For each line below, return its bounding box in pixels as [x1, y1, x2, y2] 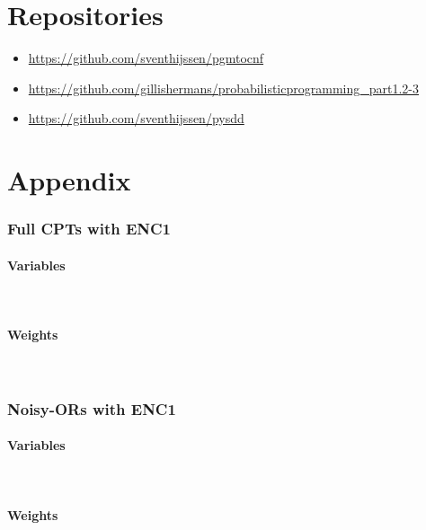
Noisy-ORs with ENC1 [7, 397, 176, 420]
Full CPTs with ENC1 [7, 217, 172, 240]
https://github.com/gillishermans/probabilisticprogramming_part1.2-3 [28, 78, 419, 97]
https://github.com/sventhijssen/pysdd [28, 109, 244, 128]
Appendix [7, 162, 131, 199]
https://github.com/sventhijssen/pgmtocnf [28, 49, 264, 67]
